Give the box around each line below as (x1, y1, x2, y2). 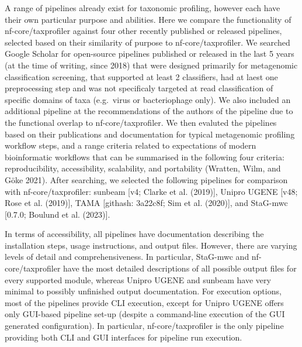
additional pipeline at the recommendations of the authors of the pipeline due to (5, 105, 293, 117)
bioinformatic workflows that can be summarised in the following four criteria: (5, 150, 284, 163)
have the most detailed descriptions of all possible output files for (63, 262, 297, 274)
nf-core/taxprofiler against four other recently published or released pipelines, (5, 25, 282, 37)
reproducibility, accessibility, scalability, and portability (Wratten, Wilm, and (5, 162, 281, 174)
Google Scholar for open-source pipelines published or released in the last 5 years (5, 47, 294, 60)
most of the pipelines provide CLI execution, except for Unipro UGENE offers (5, 296, 284, 308)
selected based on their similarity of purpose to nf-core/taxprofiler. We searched (5, 36, 290, 48)
